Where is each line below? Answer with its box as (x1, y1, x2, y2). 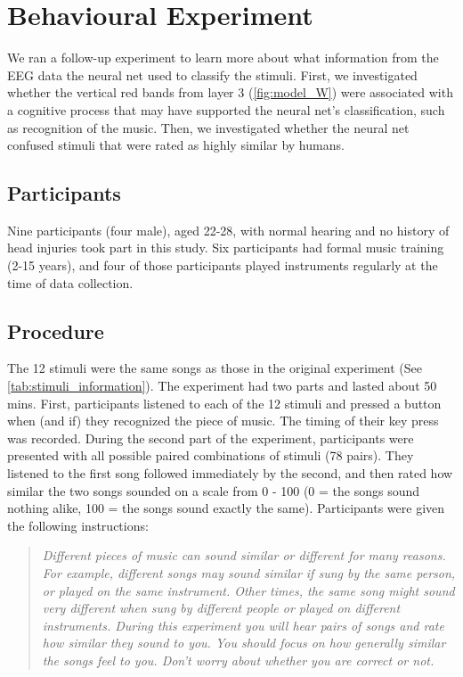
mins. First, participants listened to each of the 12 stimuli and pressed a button (7, 393, 442, 412)
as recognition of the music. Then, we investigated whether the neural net (7, 118, 410, 136)
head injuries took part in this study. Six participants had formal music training (7, 238, 444, 257)
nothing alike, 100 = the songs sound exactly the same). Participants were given (7, 499, 445, 517)
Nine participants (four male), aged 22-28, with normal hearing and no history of (7, 220, 450, 239)
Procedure (7, 317, 104, 344)
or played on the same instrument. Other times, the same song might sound (42, 581, 455, 599)
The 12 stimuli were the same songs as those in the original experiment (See (7, 359, 423, 377)
